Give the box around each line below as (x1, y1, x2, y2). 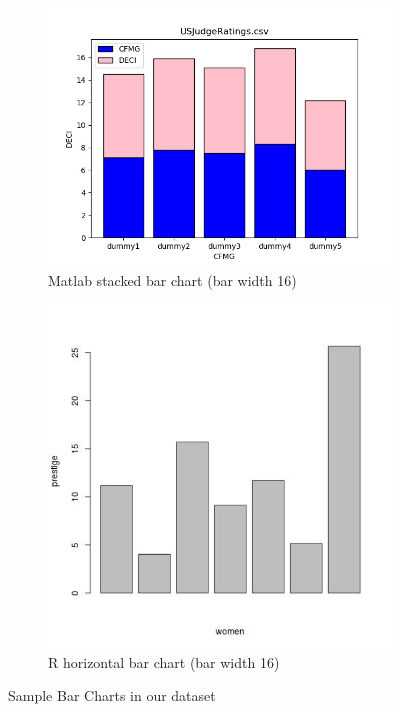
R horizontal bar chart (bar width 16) (48, 651, 280, 672)
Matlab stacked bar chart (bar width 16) (48, 269, 297, 290)
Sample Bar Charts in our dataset (8, 685, 216, 706)
